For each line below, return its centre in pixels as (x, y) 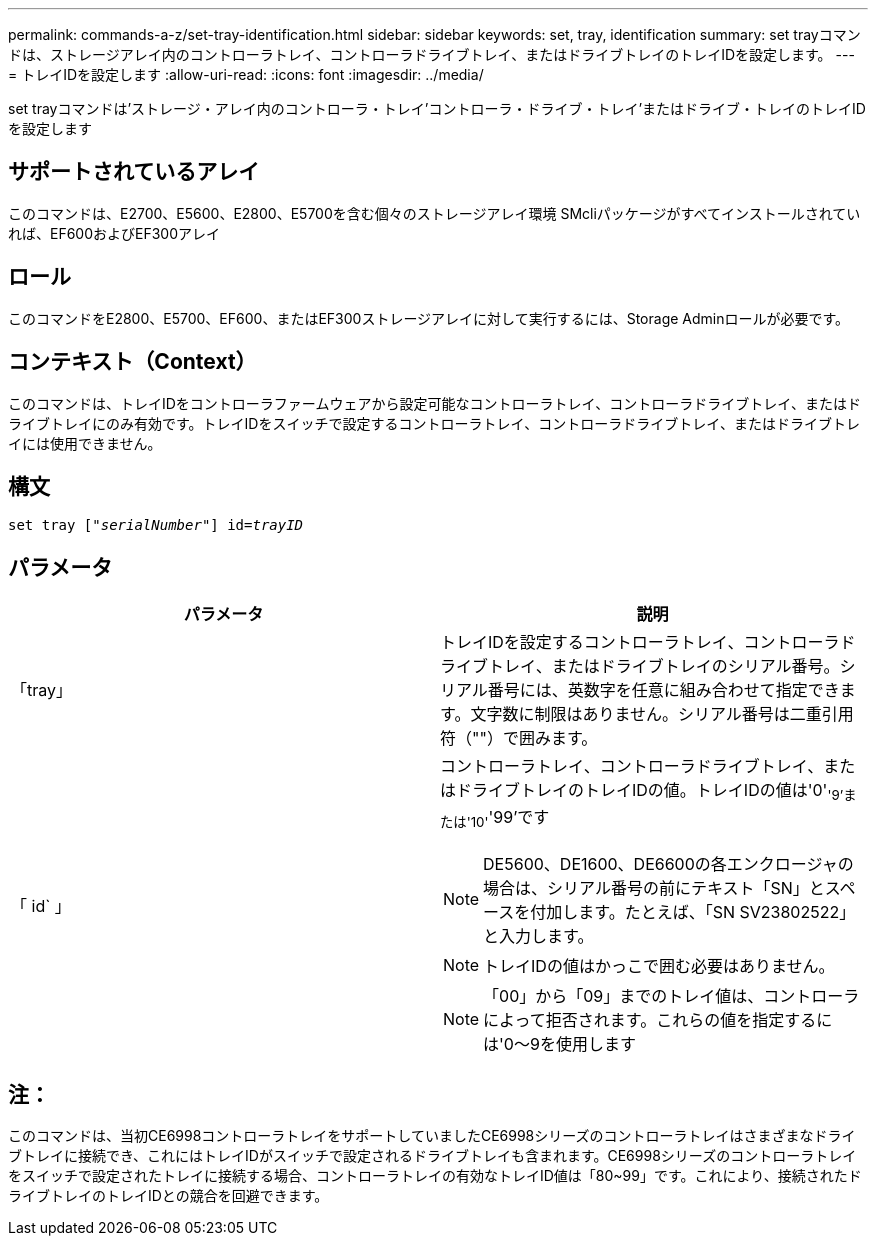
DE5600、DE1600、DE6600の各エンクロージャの (668, 863)
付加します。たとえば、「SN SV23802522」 (693, 911)
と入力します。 (538, 935)
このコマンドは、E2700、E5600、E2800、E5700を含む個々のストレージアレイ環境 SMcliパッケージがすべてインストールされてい (434, 213)
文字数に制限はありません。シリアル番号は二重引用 (662, 714)
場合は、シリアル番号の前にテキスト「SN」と (654, 887)
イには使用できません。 (85, 443)
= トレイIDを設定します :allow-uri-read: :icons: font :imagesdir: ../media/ (246, 74)
